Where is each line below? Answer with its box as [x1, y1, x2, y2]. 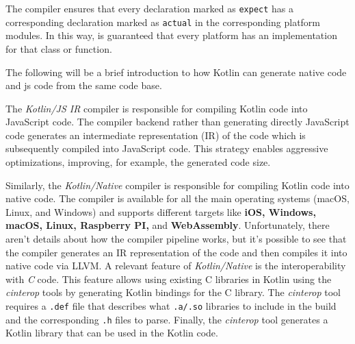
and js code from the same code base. [5, 78, 162, 93]
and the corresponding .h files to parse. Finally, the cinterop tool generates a [5, 312, 328, 326]
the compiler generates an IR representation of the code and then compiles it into [5, 245, 347, 259]
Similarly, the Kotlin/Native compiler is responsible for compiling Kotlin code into [5, 177, 350, 192]
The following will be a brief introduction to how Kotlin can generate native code [5, 64, 347, 79]
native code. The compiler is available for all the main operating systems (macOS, [5, 191, 350, 206]
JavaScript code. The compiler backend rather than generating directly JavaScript [5, 114, 350, 129]
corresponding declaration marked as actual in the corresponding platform [5, 14, 321, 29]
